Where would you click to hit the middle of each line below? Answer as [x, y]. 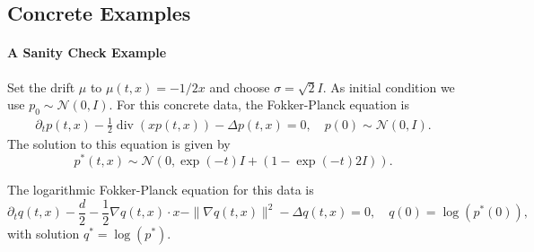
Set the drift [41, 87]
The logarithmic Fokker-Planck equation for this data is [161, 190]
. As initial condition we [389, 87]
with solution [44, 233]
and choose [240, 87]
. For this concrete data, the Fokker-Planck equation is [259, 104]
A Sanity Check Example [87, 52]
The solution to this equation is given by [119, 144]
